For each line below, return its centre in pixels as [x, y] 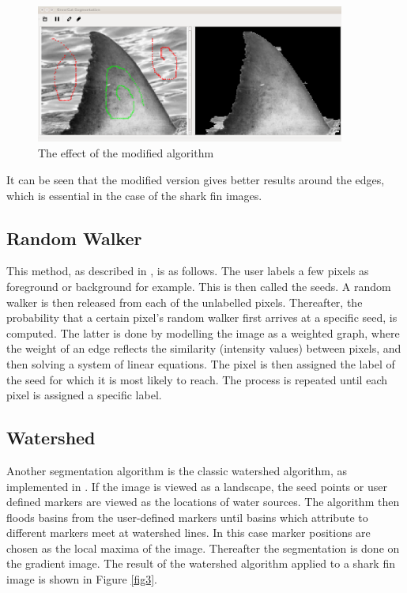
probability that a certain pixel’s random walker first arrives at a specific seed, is [202, 317]
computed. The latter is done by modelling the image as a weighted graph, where [203, 332]
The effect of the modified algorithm [126, 153]
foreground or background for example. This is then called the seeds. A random [199, 286]
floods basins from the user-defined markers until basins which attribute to [187, 517]
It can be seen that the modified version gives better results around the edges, [196, 179]
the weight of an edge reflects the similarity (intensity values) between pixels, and [204, 348]
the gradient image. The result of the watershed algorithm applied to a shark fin [201, 563]
